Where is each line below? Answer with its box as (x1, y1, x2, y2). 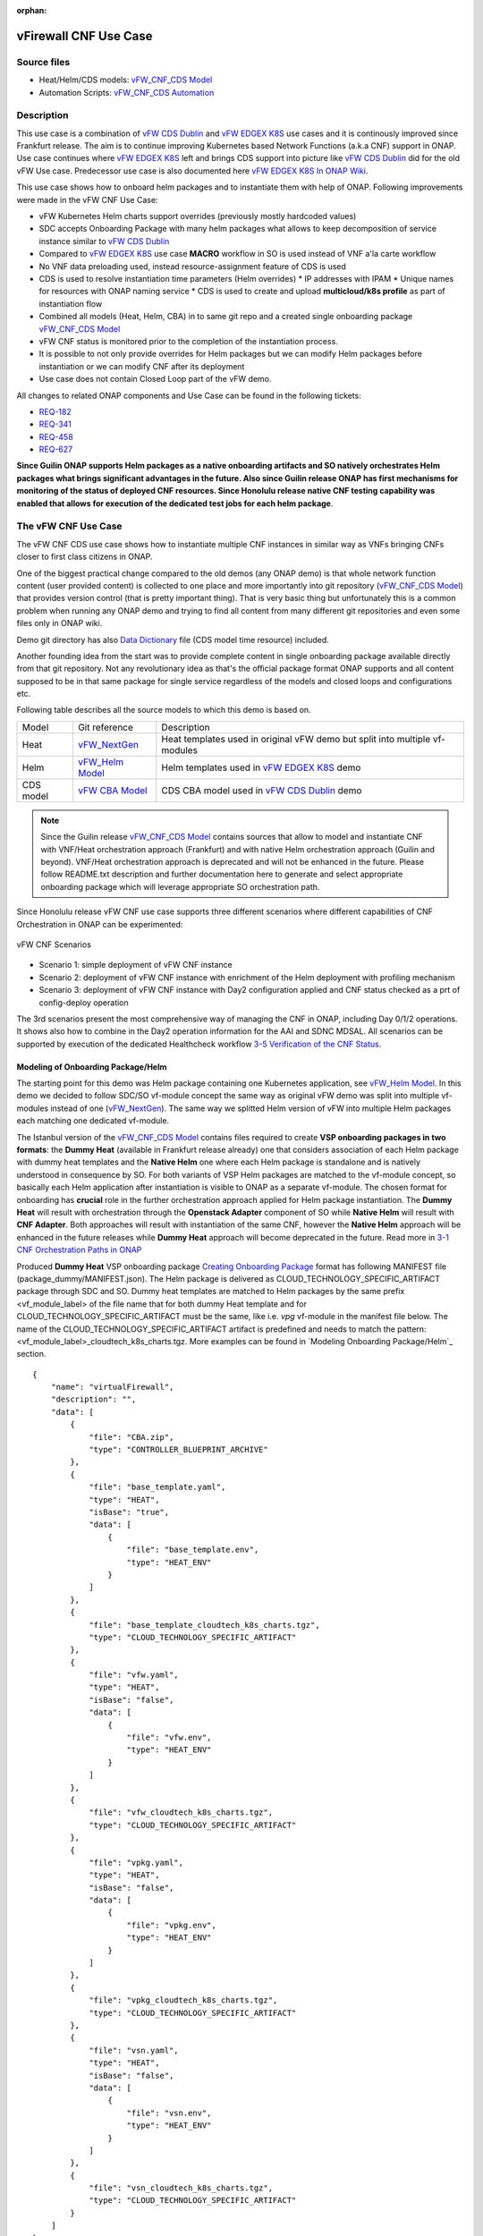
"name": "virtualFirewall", (50, 1382, 174, 1393)
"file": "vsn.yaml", (89, 2045, 179, 2055)
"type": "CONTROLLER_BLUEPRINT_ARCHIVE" (89, 1444, 268, 1455)
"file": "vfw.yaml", (89, 1670, 179, 1681)
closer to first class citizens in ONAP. (16, 551, 153, 563)
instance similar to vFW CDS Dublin (38, 235, 170, 246)
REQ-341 (38, 419, 72, 429)
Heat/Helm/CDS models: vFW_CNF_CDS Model (38, 74, 213, 85)
